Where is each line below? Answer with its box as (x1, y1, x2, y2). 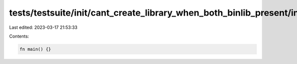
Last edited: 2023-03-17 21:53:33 (9, 24, 78, 30)
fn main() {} (19, 46, 51, 52)
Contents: (9, 33, 29, 39)
